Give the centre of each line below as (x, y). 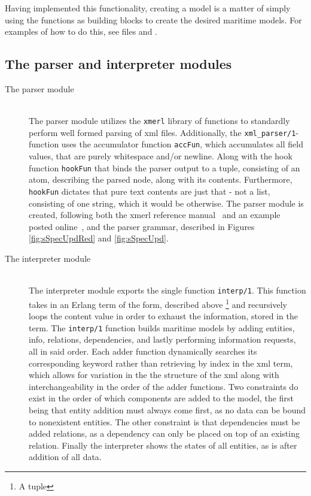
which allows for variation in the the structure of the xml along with (154, 375)
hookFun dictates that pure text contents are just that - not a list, (150, 191)
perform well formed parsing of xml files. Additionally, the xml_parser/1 (162, 132)
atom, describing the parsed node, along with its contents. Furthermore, (161, 179)
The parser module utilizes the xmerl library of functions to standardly (159, 121)
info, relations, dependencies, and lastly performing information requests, (162, 339)
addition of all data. (65, 457)
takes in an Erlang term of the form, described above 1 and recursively (158, 303)
